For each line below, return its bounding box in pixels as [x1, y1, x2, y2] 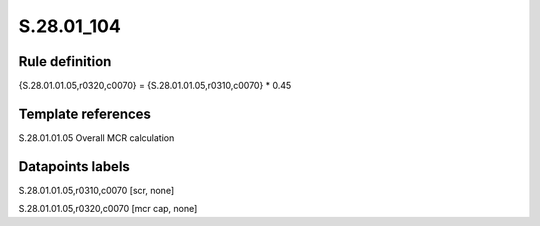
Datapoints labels [18, 158, 130, 175]
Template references [18, 105, 152, 122]
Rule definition [18, 53, 112, 70]
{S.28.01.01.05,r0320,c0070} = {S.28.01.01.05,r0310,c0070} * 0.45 [18, 80, 292, 92]
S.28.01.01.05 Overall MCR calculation [18, 131, 175, 144]
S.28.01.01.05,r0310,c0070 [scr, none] [18, 184, 175, 196]
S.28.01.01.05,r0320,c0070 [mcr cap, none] [18, 203, 198, 215]
